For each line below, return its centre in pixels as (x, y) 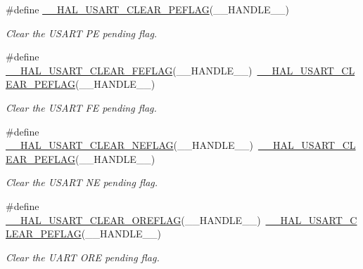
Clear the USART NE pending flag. (82, 182)
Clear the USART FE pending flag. (81, 107)
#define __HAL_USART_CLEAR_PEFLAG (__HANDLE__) (148, 9)
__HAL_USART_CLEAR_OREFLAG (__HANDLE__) (133, 219)
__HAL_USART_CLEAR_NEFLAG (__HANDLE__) (129, 145)
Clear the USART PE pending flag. (82, 33)
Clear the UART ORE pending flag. (83, 257)
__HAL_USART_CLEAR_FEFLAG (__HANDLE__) (129, 70)
